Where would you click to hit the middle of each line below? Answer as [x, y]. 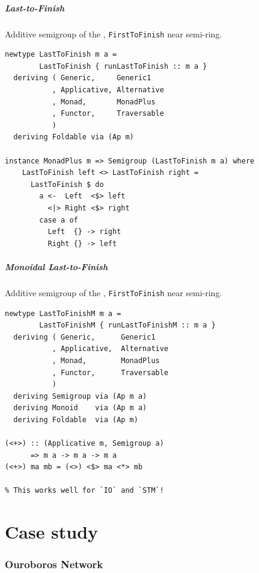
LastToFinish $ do [67, 184]
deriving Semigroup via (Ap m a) [80, 396]
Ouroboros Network [54, 564]
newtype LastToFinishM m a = [63, 313]
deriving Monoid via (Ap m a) [80, 408]
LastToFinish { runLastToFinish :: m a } [123, 66]
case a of [59, 220]
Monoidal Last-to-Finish [56, 266]
